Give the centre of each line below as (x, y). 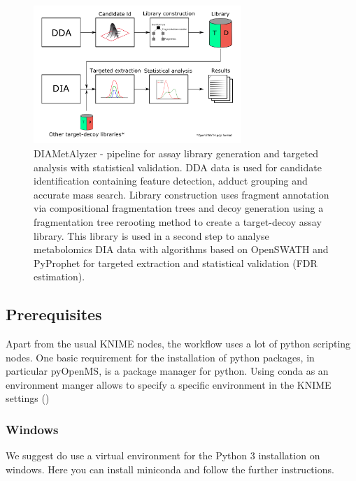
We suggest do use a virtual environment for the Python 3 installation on (163, 455)
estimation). (59, 277)
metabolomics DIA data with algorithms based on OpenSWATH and (181, 249)
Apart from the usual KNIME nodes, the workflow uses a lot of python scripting (178, 344)
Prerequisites (54, 314)
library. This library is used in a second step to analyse (151, 235)
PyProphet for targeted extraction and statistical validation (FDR (176, 263)
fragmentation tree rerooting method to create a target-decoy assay (178, 221)
